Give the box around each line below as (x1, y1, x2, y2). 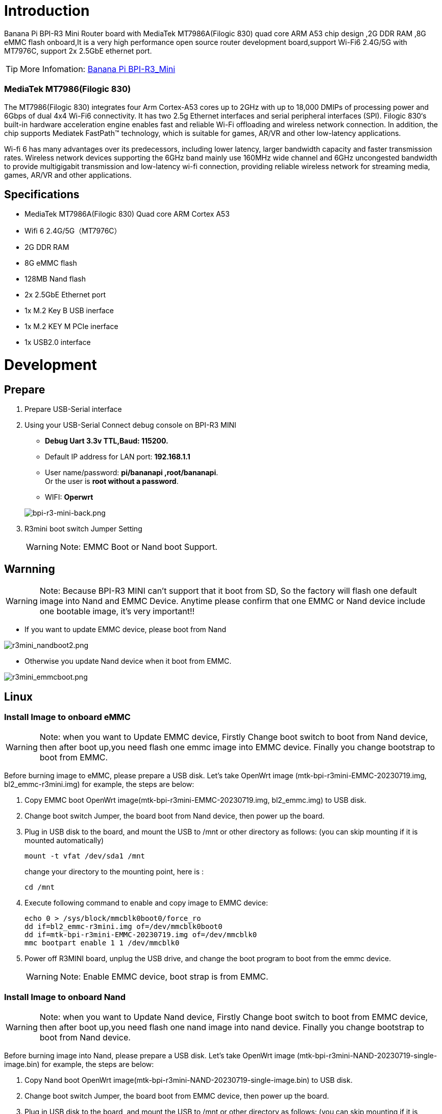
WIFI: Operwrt (45, 493, 93, 502)
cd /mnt (24, 883, 55, 892)
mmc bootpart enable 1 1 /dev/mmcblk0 (24, 939, 180, 947)
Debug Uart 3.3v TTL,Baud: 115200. (45, 436, 168, 446)
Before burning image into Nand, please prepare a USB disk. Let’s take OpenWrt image (4, 1051, 295, 1060)
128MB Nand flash (24, 274, 86, 284)
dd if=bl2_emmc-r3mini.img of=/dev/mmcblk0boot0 (24, 922, 223, 931)
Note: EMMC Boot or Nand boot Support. (60, 542, 217, 552)
